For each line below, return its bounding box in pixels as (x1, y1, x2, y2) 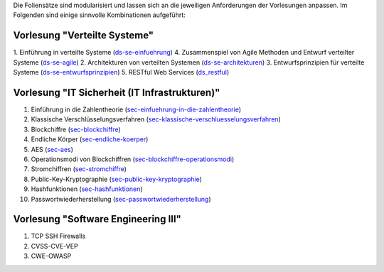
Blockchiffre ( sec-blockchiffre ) (31, 125, 121, 134)
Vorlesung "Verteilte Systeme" (13, 29, 154, 42)
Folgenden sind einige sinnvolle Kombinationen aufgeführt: (13, 11, 186, 19)
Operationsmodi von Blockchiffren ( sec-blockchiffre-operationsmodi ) (31, 155, 235, 163)
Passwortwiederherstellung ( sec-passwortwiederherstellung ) (31, 195, 211, 203)
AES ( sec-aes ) (31, 145, 74, 153)
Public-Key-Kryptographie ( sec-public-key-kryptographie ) (31, 175, 203, 183)
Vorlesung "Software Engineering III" (13, 213, 181, 225)
